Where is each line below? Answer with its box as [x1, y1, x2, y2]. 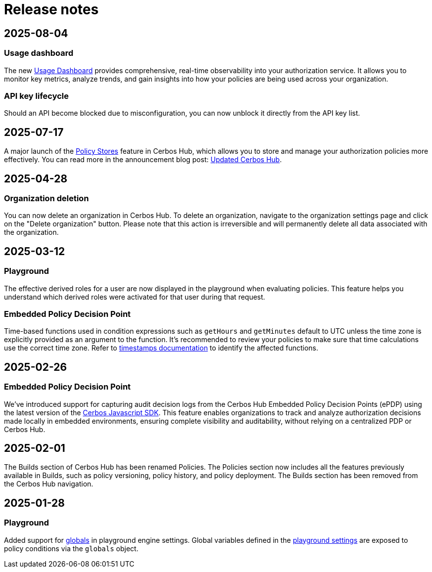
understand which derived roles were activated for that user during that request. [4, 292, 265, 301]
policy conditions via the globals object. [4, 544, 138, 553]
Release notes [4, 1, 99, 18]
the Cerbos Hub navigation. [4, 480, 93, 488]
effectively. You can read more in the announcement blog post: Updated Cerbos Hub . [4, 155, 282, 164]
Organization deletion [4, 193, 89, 203]
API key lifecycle [4, 90, 69, 101]
